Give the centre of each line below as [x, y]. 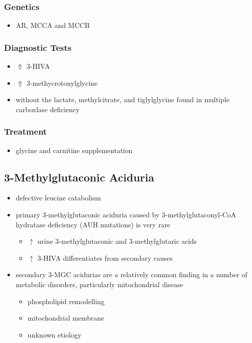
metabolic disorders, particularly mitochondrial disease [99, 284]
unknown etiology [55, 334]
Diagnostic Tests [38, 47]
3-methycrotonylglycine [62, 83]
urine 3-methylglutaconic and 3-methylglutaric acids [117, 241]
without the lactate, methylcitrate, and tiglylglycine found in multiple [123, 99]
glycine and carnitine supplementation [74, 150]
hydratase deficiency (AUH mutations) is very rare [93, 224]
